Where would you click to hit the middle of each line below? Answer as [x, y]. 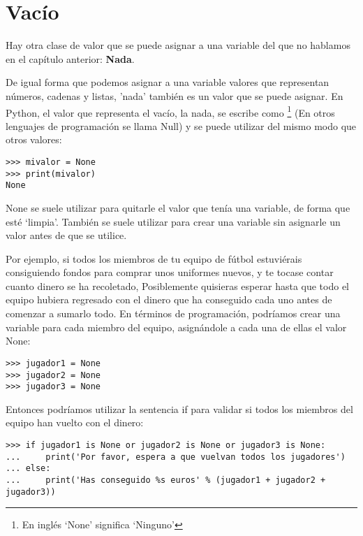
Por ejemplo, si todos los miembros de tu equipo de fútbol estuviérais [154, 258]
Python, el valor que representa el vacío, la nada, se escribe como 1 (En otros [170, 111]
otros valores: [34, 139]
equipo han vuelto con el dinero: [75, 422]
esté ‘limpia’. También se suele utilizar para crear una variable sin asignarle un [173, 221]
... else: [28, 469]
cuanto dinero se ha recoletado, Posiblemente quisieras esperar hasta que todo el [177, 285]
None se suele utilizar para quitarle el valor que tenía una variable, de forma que [178, 207]
